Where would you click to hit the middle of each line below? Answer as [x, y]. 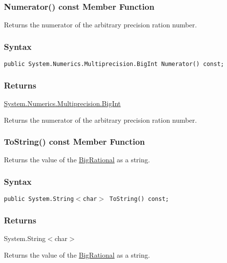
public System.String [39, 199]
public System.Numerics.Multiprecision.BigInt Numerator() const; [114, 64]
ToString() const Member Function [74, 142]
